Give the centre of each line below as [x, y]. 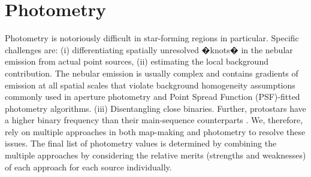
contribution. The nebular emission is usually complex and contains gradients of [152, 73]
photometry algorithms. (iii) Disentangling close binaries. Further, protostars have [155, 108]
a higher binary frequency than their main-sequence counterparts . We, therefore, [154, 120]
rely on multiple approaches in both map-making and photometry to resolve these [155, 131]
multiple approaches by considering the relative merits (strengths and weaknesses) [155, 155]
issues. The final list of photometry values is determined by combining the [141, 143]
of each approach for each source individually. [88, 167]
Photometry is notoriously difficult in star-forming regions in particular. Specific [152, 38]
